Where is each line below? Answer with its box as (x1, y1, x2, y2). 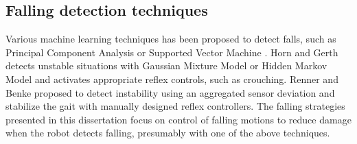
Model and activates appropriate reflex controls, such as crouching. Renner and (5, 71, 338, 86)
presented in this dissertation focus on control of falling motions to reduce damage (5, 112, 352, 126)
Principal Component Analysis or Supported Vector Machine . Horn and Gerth (5, 45, 338, 59)
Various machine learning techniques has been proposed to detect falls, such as (5, 32, 336, 46)
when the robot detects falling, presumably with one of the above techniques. (5, 125, 330, 140)
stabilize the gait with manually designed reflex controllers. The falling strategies (5, 99, 345, 113)
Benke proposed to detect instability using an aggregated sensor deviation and (5, 85, 335, 99)
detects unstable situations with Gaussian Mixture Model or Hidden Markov (5, 58, 327, 73)
